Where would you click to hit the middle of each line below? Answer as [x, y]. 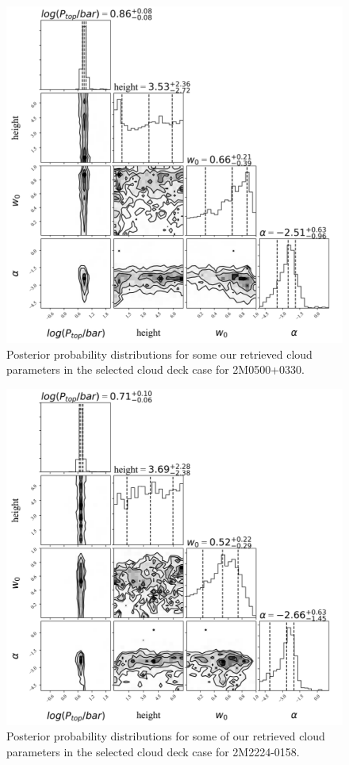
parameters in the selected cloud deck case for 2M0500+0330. [155, 369]
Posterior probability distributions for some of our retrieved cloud [166, 736]
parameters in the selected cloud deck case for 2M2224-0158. [153, 751]
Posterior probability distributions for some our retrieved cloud [159, 354]
